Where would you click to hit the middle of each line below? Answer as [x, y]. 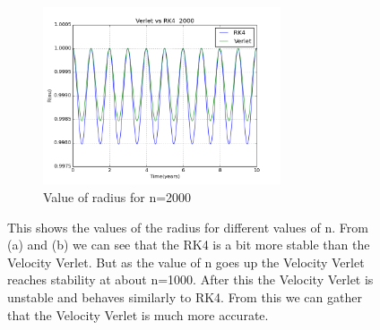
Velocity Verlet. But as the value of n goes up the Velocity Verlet [186, 262]
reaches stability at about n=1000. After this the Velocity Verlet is [190, 279]
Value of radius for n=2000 [117, 197]
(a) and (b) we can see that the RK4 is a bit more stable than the [189, 245]
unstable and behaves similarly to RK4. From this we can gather [185, 296]
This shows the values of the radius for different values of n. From [188, 227]
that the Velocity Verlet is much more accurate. [138, 314]
